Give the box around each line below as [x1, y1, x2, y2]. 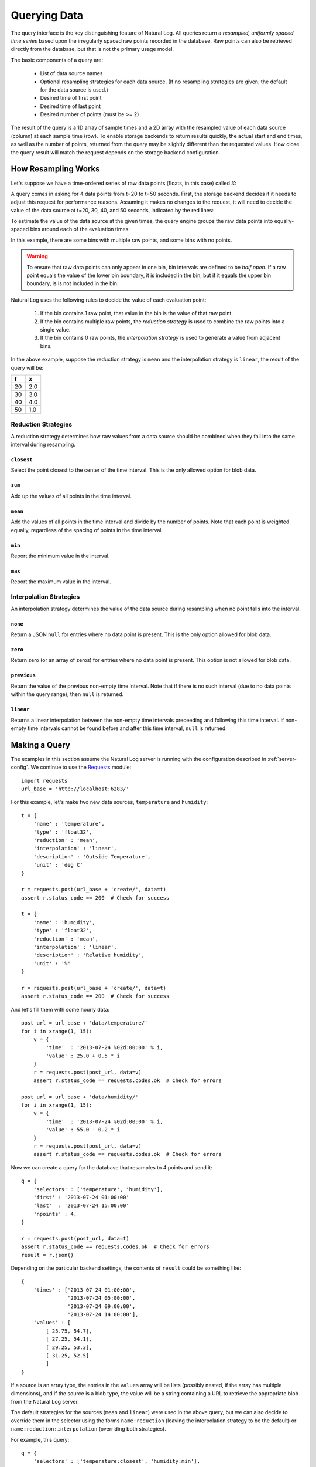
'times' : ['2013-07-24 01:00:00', [33, 1286, 136, 1293]
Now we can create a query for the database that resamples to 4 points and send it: [11, 1164, 213, 1171]
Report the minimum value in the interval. [11, 552, 110, 560]
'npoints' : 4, [33, 1211, 77, 1217]
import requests [21, 778, 68, 784]
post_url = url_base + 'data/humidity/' [21, 1093, 139, 1100]
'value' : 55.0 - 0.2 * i [46, 1127, 120, 1133]
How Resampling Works [11, 164, 100, 174]
